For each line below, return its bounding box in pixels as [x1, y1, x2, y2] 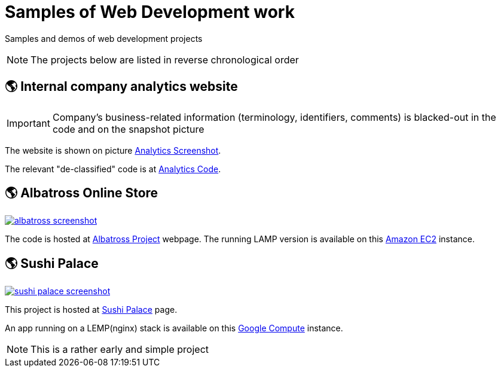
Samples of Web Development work [5, 2, 295, 22]
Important [7, 117, 50, 129]
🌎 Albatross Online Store [5, 185, 158, 201]
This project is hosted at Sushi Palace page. [5, 304, 178, 315]
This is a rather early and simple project [30, 343, 209, 356]
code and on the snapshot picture [52, 123, 204, 135]
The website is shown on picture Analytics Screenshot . [5, 145, 221, 155]
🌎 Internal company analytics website [5, 79, 238, 94]
